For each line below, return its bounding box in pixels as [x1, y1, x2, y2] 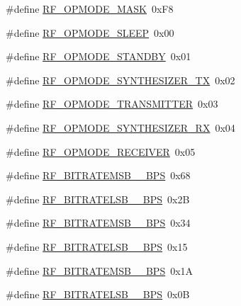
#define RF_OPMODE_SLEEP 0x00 [6, 25, 174, 40]
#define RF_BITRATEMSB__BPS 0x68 [6, 168, 191, 183]
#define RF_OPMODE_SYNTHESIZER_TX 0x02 [6, 72, 235, 87]
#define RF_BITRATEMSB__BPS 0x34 [6, 215, 191, 230]
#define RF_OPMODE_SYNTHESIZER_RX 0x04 [6, 120, 235, 135]
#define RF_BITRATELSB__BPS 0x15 [6, 239, 188, 254]
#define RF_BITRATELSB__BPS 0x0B [6, 287, 190, 302]
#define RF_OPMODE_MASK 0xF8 [6, 1, 174, 16]
